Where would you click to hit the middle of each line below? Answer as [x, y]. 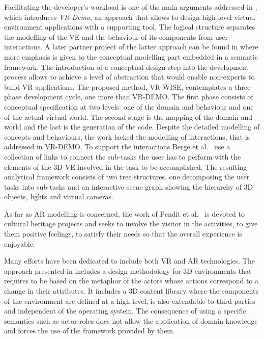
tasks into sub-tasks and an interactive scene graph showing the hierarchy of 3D [129, 186]
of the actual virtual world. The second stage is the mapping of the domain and [128, 116]
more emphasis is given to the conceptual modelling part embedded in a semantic [131, 56]
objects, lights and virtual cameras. [59, 197]
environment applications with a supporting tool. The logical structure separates [130, 27]
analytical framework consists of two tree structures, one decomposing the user [127, 177]
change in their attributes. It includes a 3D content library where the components [131, 291]
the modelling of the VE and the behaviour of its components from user [116, 36]
